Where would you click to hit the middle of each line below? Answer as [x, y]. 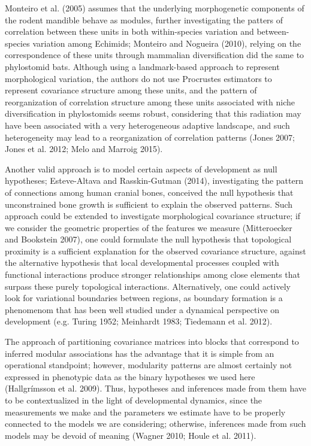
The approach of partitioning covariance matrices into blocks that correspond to [152, 342]
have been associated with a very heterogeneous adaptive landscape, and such [147, 125]
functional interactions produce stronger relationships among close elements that [153, 274]
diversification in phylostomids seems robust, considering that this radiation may [153, 113]
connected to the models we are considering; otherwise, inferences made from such [155, 424]
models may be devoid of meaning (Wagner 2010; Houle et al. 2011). [131, 435]
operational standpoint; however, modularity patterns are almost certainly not [149, 365]
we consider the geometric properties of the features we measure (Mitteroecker [149, 227]
